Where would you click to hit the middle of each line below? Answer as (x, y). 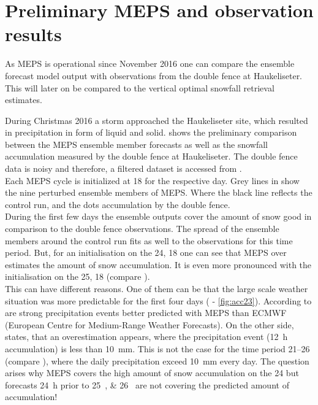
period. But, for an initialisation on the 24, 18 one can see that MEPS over (146, 253)
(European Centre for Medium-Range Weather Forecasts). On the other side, (150, 324)
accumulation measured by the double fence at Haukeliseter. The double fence (151, 156)
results (33, 34)
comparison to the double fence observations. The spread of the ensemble (142, 229)
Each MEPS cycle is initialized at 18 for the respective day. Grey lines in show (152, 180)
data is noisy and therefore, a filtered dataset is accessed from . (123, 168)
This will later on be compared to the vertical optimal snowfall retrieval (140, 87)
